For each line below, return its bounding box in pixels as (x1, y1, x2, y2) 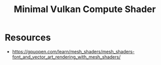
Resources (5, 32, 51, 43)
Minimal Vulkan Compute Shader (14, 4, 156, 15)
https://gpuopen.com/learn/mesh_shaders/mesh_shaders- (12, 48, 135, 54)
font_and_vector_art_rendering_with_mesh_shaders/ (12, 54, 121, 60)
